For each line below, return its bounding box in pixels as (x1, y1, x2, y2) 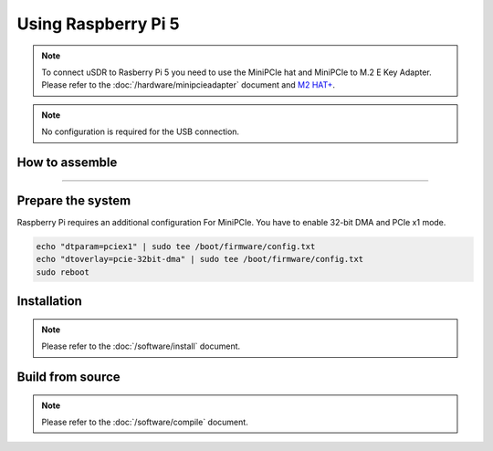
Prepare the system (16, 193, 131, 208)
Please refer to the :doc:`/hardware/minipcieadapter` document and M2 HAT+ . (41, 79, 336, 90)
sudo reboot (36, 267, 90, 278)
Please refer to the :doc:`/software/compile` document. (41, 416, 248, 427)
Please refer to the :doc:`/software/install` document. (41, 341, 241, 351)
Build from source (16, 370, 121, 384)
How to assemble (16, 154, 118, 170)
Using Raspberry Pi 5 (16, 14, 180, 34)
